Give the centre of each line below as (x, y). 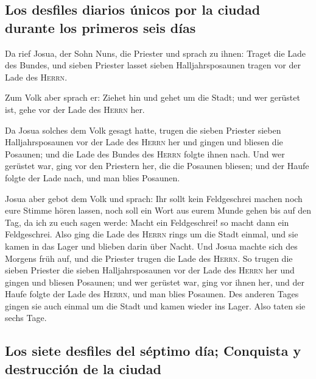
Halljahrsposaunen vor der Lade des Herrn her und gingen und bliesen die (144, 142)
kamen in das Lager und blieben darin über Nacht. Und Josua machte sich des (151, 246)
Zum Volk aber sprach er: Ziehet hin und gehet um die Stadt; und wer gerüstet (153, 97)
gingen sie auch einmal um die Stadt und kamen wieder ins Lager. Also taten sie (155, 305)
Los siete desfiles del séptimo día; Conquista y (153, 351)
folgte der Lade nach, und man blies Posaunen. (93, 177)
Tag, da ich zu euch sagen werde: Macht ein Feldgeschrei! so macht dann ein (147, 222)
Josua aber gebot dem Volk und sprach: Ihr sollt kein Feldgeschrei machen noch (154, 198)
